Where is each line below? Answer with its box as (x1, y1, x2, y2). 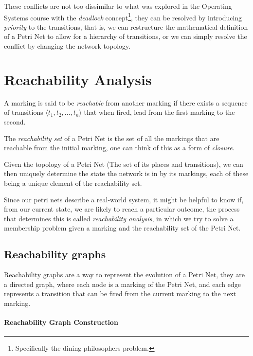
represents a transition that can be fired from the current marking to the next (4, 288, 236, 299)
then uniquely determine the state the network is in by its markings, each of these (4, 168, 249, 178)
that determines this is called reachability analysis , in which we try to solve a (4, 213, 234, 223)
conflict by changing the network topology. (4, 41, 131, 51)
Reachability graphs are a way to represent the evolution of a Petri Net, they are (4, 269, 245, 280)
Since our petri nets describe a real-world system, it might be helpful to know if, (4, 194, 244, 204)
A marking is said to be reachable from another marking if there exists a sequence (4, 97, 248, 107)
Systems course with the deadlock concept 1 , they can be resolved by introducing (4, 11, 242, 22)
